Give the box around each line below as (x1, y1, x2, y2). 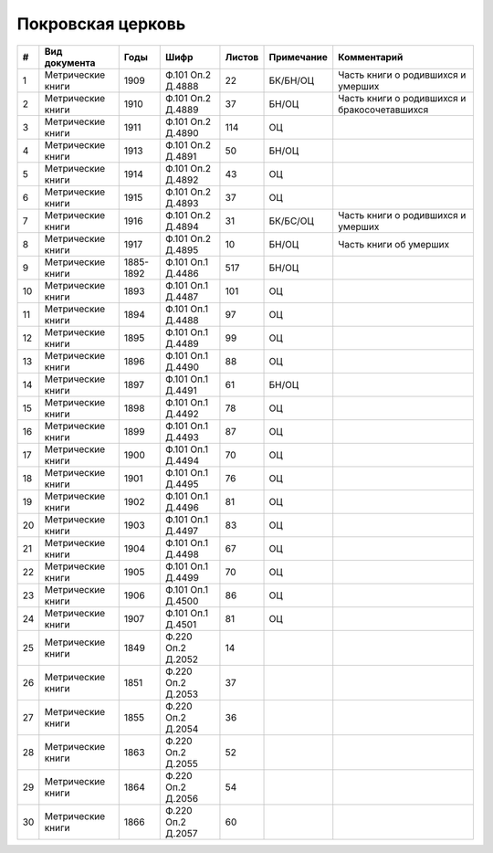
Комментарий (338, 50, 404, 63)
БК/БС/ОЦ (268, 215, 314, 227)
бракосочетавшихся (338, 103, 429, 116)
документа (44, 56, 96, 68)
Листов (225, 50, 259, 63)
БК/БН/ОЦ (268, 74, 315, 87)
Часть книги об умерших (338, 237, 450, 250)
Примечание (268, 50, 329, 63)
